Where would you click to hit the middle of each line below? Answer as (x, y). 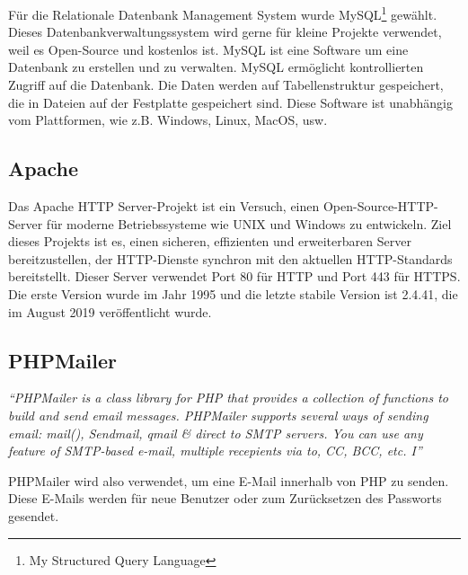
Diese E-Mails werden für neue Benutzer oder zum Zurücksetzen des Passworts (225, 498)
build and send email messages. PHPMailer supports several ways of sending (218, 415)
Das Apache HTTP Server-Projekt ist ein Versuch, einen (164, 206)
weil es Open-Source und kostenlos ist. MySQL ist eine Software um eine (208, 49)
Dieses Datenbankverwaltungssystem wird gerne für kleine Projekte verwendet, (225, 32)
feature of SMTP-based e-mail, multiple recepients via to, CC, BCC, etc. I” (215, 451)
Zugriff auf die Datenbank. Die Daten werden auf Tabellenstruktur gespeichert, (226, 85)
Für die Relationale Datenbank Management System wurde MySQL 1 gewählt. (223, 13)
